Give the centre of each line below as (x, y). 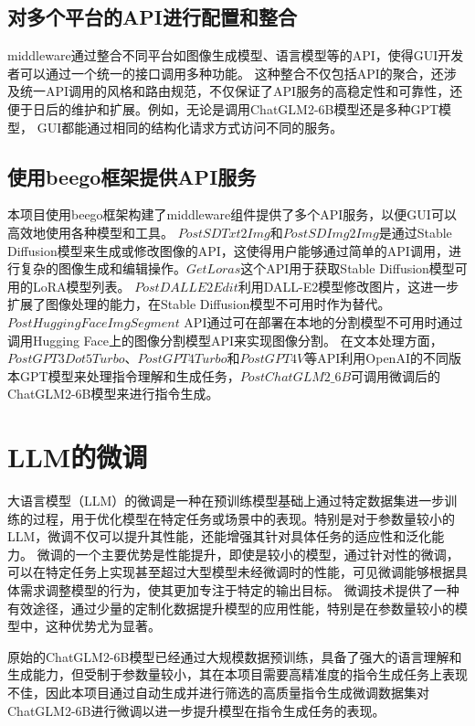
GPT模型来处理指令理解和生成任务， (130, 375)
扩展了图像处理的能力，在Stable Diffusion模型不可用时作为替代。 (199, 304)
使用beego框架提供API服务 (132, 176)
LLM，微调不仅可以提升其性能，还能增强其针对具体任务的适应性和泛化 (220, 536)
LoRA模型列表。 (81, 286)
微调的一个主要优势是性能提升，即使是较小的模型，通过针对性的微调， (248, 554)
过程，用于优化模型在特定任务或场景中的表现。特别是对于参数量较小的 (243, 518)
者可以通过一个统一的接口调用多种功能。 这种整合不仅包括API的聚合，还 (226, 73)
